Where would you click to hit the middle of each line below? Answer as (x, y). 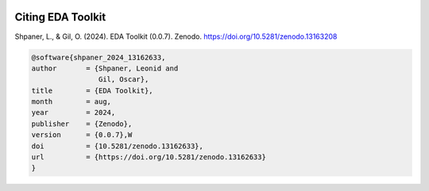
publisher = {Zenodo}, (82, 124)
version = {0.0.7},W (82, 135)
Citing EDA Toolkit (60, 17)
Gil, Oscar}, (124, 80)
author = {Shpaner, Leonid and (105, 68)
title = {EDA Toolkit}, (93, 90)
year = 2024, (73, 113)
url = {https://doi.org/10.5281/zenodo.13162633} (149, 157)
